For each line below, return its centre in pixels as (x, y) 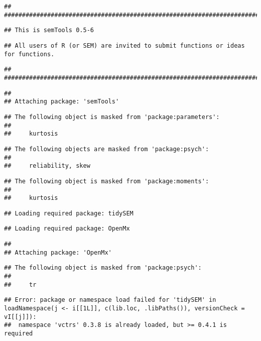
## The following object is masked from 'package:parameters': (112, 117)
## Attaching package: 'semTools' (62, 102)
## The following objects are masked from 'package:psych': (107, 149)
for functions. (29, 54)
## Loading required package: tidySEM (69, 213)
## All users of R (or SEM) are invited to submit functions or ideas (124, 45)
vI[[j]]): (20, 317)
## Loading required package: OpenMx (67, 229)
